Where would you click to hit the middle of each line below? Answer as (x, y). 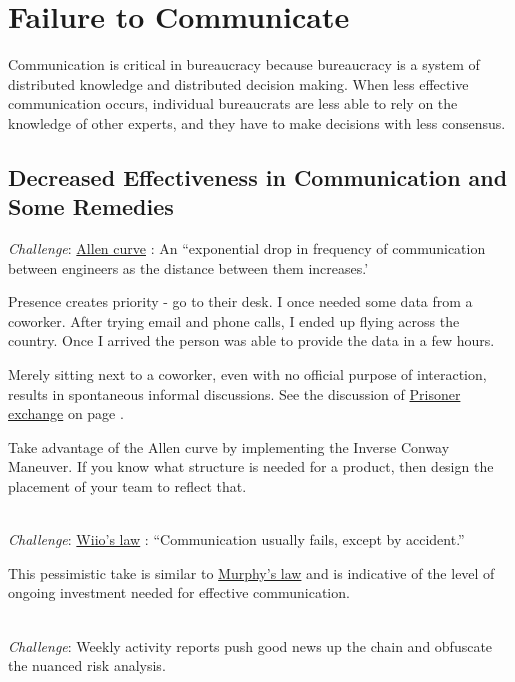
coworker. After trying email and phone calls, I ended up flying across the (234, 320)
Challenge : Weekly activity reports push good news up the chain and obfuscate (250, 645)
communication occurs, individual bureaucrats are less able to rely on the (233, 103)
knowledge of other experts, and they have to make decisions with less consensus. (257, 122)
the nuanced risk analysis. (87, 665)
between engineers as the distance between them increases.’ (188, 267)
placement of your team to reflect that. (127, 486)
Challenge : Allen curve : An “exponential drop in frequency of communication (247, 248)
